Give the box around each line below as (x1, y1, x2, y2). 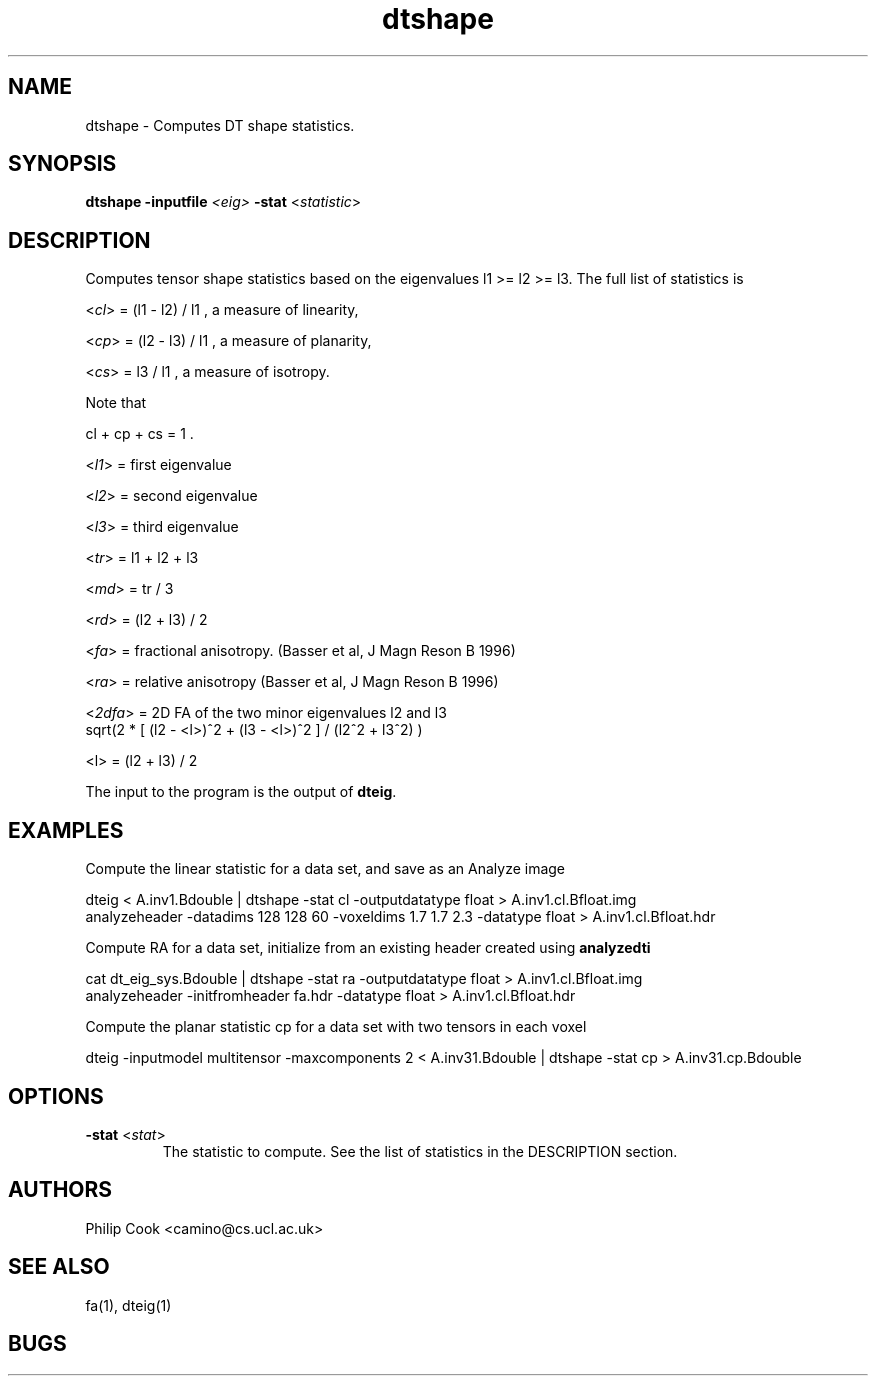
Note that (85, 394, 147, 412)
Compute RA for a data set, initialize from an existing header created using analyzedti (85, 939, 651, 957)
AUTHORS (8, 1177, 113, 1203)
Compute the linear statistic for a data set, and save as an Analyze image (85, 860, 566, 878)
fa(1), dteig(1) (85, 1296, 172, 1314)
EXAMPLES (8, 817, 124, 843)
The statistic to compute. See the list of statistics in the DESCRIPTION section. (162, 1142, 678, 1160)
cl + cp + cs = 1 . (85, 425, 194, 443)
